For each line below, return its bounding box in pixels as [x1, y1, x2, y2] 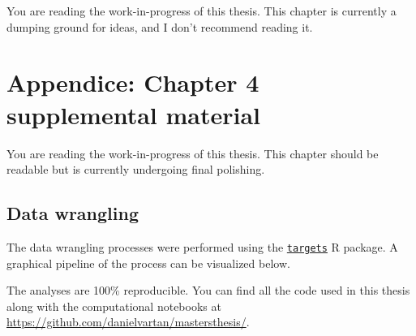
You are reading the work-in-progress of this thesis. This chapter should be [6, 144, 379, 162]
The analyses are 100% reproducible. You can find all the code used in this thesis [6, 282, 410, 299]
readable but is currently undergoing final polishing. [6, 161, 265, 178]
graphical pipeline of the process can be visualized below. [6, 254, 290, 271]
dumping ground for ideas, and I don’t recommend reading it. [6, 18, 313, 35]
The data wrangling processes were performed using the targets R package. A [6, 238, 398, 255]
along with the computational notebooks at [6, 297, 221, 314]
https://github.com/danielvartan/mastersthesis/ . [6, 313, 250, 330]
